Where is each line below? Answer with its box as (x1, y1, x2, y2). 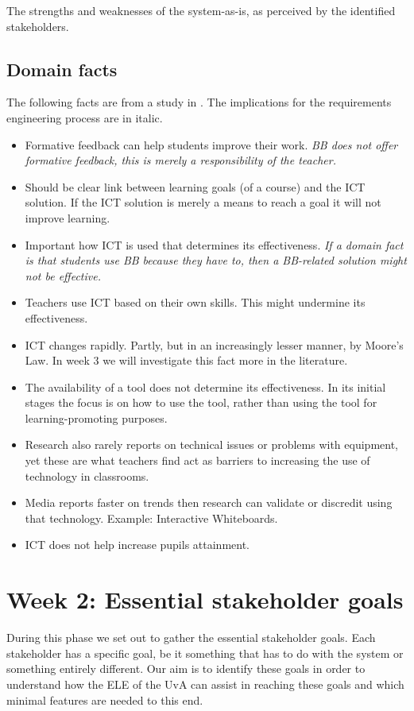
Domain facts (6, 56, 118, 81)
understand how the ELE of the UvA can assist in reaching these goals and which (6, 675, 404, 692)
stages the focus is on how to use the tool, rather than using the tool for (25, 394, 377, 411)
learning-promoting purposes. (25, 409, 168, 426)
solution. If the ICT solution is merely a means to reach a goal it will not (25, 194, 381, 211)
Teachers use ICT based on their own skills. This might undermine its (25, 294, 366, 311)
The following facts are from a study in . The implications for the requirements (6, 94, 392, 110)
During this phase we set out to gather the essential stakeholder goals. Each (6, 629, 376, 646)
